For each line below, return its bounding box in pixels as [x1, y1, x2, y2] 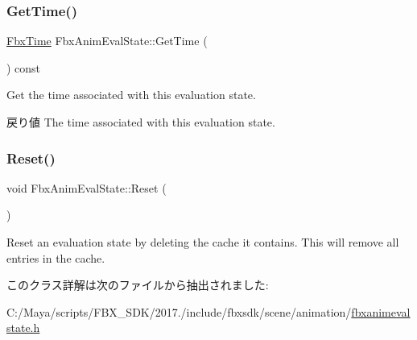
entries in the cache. [6, 249, 105, 266]
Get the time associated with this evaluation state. [6, 86, 256, 103]
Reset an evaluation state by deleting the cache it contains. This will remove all [6, 234, 399, 250]
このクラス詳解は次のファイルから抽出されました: [6, 276, 269, 293]
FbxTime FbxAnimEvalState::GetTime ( [6, 32, 208, 49]
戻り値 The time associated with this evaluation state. [6, 114, 275, 130]
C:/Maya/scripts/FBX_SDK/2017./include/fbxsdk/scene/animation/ [6, 303, 352, 320]
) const [6, 59, 41, 76]
